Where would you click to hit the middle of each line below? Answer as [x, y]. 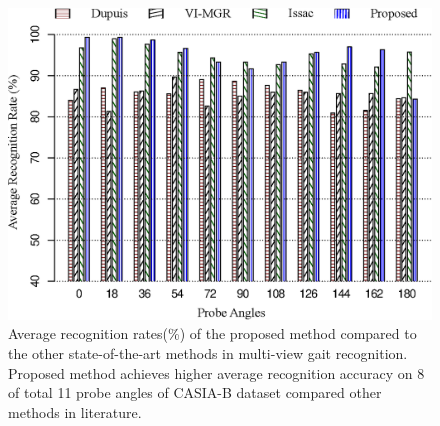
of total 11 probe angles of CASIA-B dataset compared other [195, 392]
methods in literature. [75, 411]
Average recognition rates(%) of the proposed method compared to [212, 333]
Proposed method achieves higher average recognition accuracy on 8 [216, 372]
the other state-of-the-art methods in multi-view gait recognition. [208, 352]
